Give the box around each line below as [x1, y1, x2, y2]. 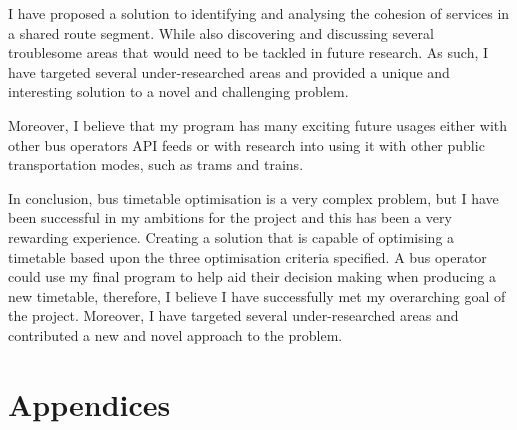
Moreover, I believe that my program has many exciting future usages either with [8, 114, 507, 135]
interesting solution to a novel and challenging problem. [8, 81, 349, 102]
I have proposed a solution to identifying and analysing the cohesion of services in [8, 3, 510, 23]
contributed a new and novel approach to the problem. [8, 324, 343, 345]
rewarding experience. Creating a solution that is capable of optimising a [8, 226, 455, 247]
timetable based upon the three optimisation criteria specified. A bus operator [8, 246, 487, 267]
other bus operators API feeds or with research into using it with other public [8, 134, 485, 155]
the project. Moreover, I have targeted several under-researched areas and [8, 305, 459, 326]
